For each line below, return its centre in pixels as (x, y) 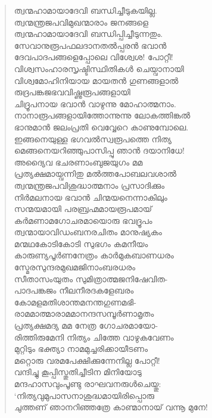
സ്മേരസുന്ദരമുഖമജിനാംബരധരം (75, 267)
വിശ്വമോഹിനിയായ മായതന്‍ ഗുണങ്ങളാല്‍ (96, 80)
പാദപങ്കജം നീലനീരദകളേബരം (74, 290)
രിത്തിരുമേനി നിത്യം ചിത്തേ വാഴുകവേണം (94, 337)
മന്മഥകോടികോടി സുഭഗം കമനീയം (81, 243)
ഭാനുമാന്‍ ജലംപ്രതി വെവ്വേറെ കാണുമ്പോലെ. (101, 127)
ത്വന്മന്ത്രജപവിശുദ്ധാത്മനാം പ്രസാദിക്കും (89, 185)
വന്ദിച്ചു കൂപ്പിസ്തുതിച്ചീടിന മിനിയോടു (78, 372)
